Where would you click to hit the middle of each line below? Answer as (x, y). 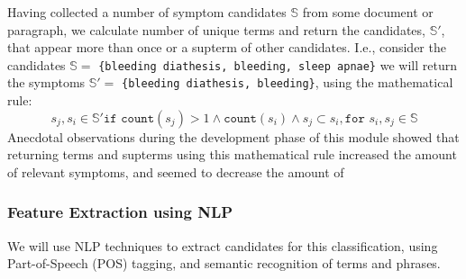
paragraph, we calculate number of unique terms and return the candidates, (216, 29)
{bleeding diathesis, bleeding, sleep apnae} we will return (278, 64)
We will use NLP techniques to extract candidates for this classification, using (223, 245)
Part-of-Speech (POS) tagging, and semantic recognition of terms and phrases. (224, 263)
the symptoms (46, 82)
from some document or (368, 12)
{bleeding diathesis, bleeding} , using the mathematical (288, 82)
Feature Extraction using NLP (120, 212)
